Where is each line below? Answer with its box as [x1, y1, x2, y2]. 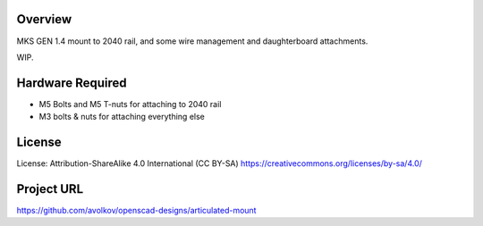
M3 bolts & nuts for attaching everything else [38, 112, 205, 122]
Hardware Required [16, 75, 127, 90]
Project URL [16, 181, 84, 197]
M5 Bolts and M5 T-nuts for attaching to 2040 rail [38, 98, 222, 109]
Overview [16, 12, 72, 27]
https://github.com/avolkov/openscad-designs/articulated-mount [16, 205, 257, 216]
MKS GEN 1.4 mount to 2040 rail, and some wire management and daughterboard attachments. [16, 36, 369, 46]
